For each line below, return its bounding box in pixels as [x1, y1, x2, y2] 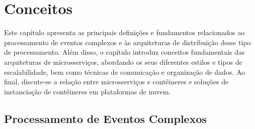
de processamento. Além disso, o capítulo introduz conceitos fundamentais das [4, 47, 245, 57]
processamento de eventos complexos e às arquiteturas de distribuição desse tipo [4, 37, 251, 47]
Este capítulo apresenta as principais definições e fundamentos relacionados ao [4, 27, 245, 38]
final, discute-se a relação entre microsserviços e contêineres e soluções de [4, 76, 229, 87]
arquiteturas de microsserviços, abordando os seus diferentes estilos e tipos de [4, 56, 242, 67]
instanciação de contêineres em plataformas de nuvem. [4, 86, 171, 96]
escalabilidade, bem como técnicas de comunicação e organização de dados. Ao [4, 66, 245, 77]
